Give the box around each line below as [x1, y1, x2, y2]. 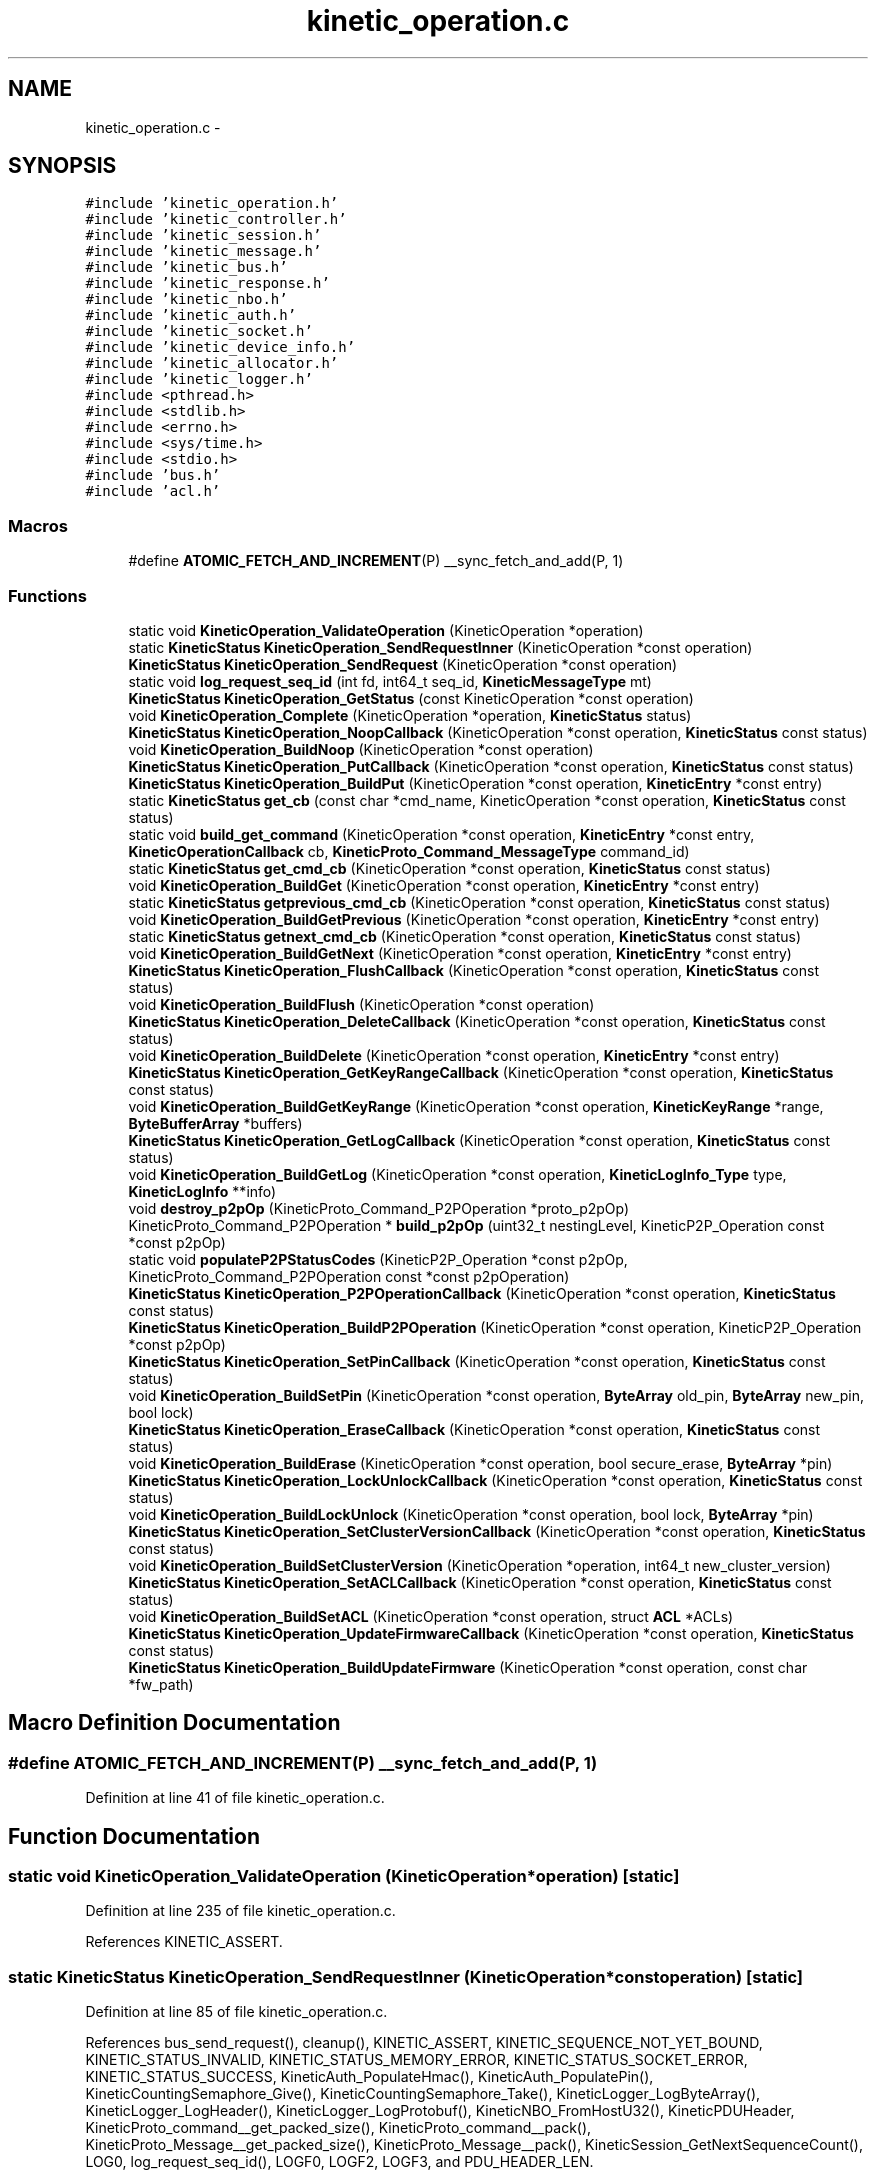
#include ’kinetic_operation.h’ [85, 195, 339, 212]
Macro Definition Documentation [8, 1710, 341, 1736]
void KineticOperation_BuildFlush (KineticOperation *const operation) [128, 995, 595, 1013]
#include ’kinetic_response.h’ [85, 275, 330, 292]
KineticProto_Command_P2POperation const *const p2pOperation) [128, 1267, 570, 1285]
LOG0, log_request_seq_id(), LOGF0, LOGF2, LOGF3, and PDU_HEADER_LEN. [85, 2153, 594, 2171]
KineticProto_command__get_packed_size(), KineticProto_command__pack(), [85, 2119, 592, 2137]
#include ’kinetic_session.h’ [85, 227, 322, 244]
